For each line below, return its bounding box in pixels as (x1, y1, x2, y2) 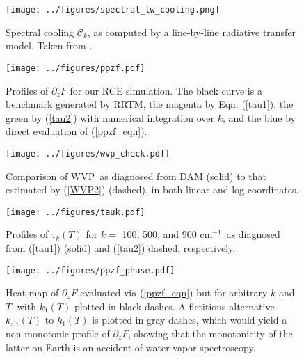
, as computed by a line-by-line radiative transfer (87, 24, 296, 39)
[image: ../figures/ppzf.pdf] (6, 63, 145, 73)
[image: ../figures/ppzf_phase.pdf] (6, 265, 175, 276)
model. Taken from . (6, 38, 93, 53)
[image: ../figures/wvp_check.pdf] (6, 148, 170, 159)
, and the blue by (222, 110, 296, 125)
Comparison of (6, 168, 68, 183)
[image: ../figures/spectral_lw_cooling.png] (6, 5, 220, 15)
